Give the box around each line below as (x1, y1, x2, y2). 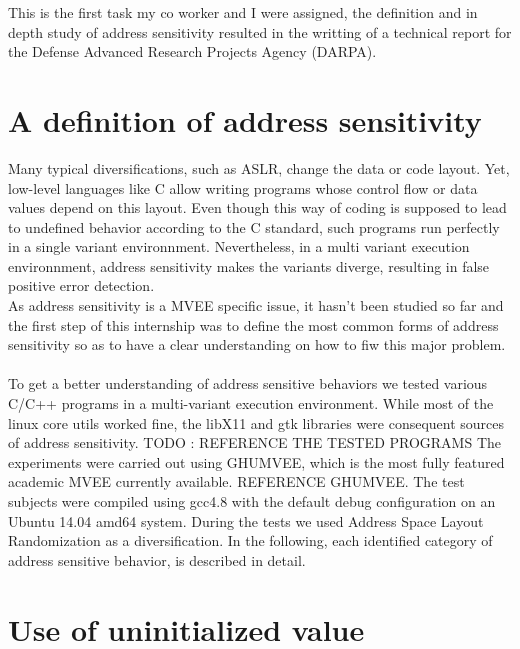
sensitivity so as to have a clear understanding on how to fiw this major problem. (8, 334, 506, 355)
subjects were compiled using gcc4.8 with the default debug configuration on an (8, 491, 496, 511)
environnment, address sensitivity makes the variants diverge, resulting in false (8, 255, 490, 276)
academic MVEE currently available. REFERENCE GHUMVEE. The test (8, 471, 465, 492)
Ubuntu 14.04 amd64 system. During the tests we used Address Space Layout (8, 510, 484, 531)
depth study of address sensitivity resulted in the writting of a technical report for (8, 21, 512, 42)
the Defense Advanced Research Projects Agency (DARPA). (8, 41, 377, 62)
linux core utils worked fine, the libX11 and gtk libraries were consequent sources (8, 412, 505, 433)
